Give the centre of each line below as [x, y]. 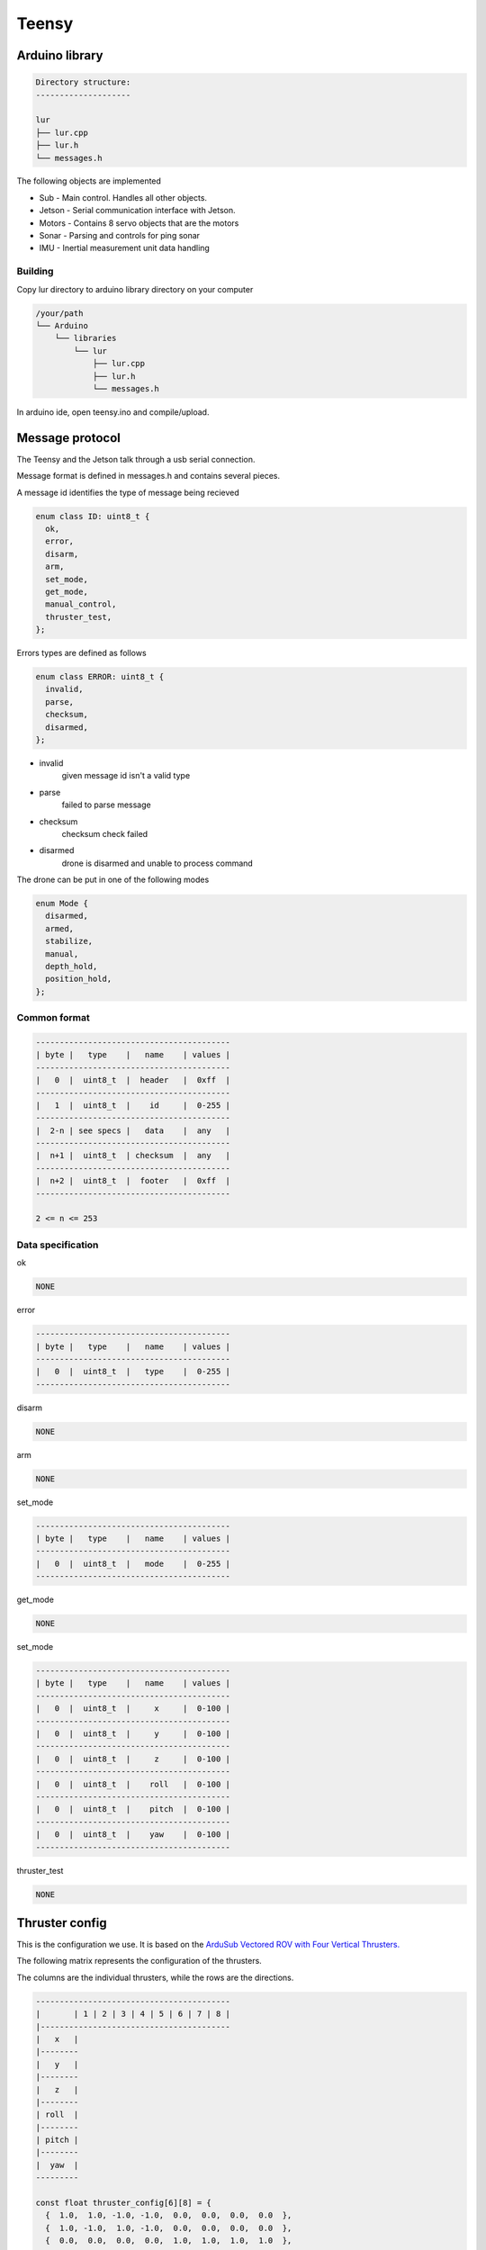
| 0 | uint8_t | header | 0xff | [133, 1080]
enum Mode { [62, 904]
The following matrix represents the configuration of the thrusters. [139, 1961]
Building [35, 272]
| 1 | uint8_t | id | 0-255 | [133, 1105]
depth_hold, [72, 967]
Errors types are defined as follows [82, 653]
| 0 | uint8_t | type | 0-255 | [133, 1372]
